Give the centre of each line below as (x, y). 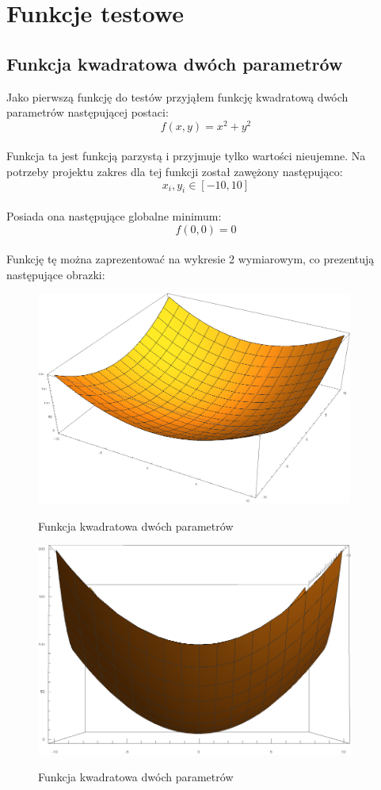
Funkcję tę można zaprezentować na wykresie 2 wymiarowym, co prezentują (190, 259)
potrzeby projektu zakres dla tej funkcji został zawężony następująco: (175, 172)
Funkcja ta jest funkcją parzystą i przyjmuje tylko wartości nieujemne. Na (186, 156)
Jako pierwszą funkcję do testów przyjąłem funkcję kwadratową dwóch (177, 96)
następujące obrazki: (56, 274)
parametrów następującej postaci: (88, 112)
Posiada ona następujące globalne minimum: (114, 216)
